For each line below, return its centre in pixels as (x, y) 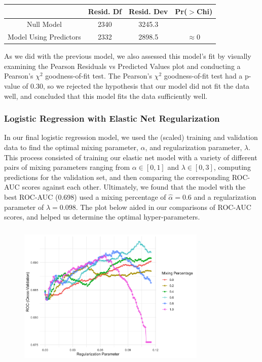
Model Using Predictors (44, 37)
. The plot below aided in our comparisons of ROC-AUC (163, 207)
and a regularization (225, 197)
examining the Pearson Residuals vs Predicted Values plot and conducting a (122, 66)
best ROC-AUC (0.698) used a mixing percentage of (85, 197)
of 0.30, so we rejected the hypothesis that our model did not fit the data (136, 86)
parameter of (24, 207)
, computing (232, 167)
